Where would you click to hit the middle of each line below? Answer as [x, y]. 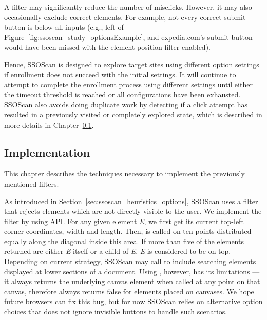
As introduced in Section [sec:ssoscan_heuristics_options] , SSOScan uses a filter [131, 201]
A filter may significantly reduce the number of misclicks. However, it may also [128, 7]
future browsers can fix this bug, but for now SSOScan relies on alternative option [133, 301]
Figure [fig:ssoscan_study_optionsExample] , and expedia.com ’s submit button [128, 37]
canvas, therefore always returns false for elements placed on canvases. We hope [129, 291]
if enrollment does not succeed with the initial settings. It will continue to [120, 74]
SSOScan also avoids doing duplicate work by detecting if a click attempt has [126, 104]
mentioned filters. [32, 183]
